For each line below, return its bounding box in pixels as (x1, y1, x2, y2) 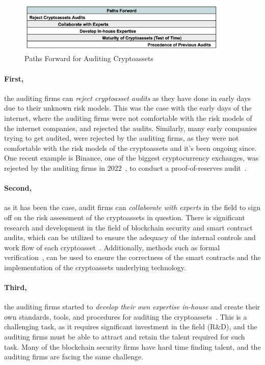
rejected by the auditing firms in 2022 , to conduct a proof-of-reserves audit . (4, 162, 247, 173)
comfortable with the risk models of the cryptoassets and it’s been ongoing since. (4, 142, 257, 153)
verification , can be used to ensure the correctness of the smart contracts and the (4, 252, 261, 263)
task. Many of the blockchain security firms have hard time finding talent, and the (4, 341, 261, 352)
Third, (4, 282, 27, 293)
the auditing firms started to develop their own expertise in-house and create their (4, 301, 260, 312)
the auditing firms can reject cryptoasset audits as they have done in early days (4, 92, 251, 103)
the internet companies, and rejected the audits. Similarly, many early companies (4, 122, 257, 133)
